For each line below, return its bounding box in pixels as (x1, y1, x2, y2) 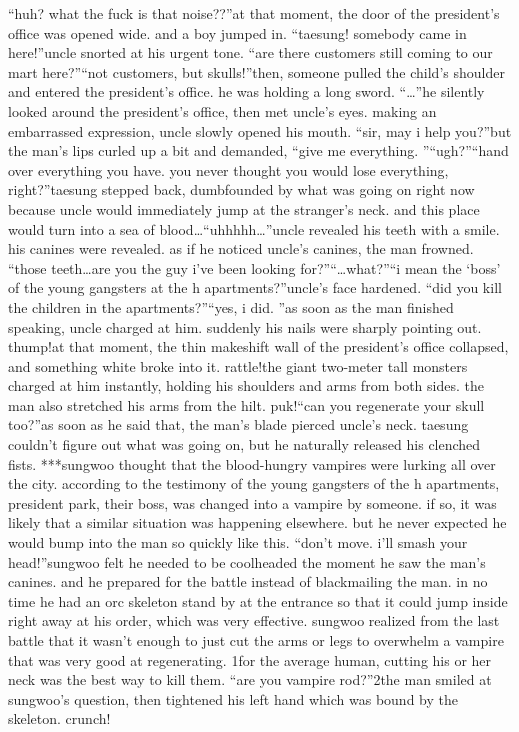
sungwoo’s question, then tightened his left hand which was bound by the (8, 688, 458, 709)
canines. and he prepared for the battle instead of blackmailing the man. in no (8, 571, 488, 592)
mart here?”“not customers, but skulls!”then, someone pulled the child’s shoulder (8, 61, 505, 82)
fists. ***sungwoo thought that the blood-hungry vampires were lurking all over (8, 453, 496, 474)
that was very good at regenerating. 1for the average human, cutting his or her (8, 649, 492, 670)
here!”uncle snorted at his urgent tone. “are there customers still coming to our (8, 42, 493, 63)
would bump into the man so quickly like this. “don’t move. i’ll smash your (8, 532, 468, 553)
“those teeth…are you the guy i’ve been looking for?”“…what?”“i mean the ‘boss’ (8, 257, 501, 278)
